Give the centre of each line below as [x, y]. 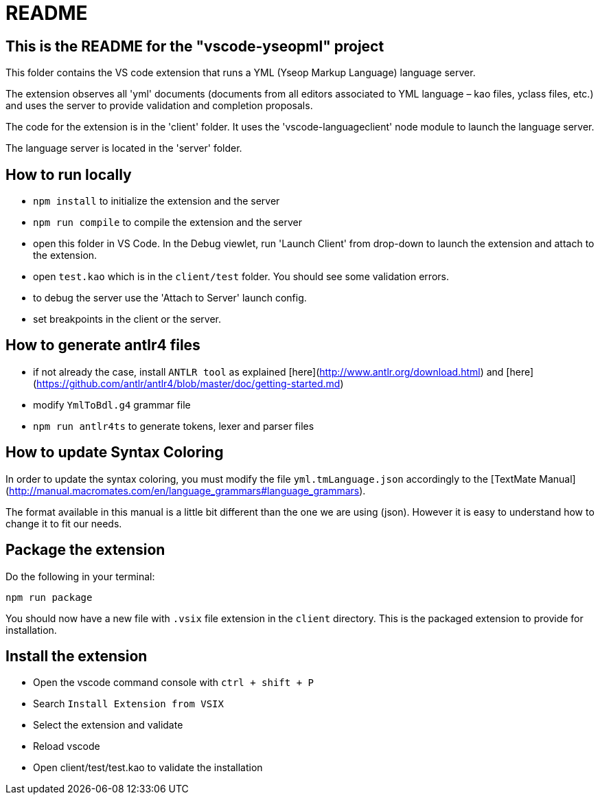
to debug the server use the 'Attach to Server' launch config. [170, 298]
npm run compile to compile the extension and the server [168, 222]
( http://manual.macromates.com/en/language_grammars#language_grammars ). [186, 490]
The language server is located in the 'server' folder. [124, 148]
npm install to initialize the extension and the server [157, 201]
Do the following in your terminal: [80, 576]
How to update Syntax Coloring [115, 453]
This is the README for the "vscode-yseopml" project [195, 46]
